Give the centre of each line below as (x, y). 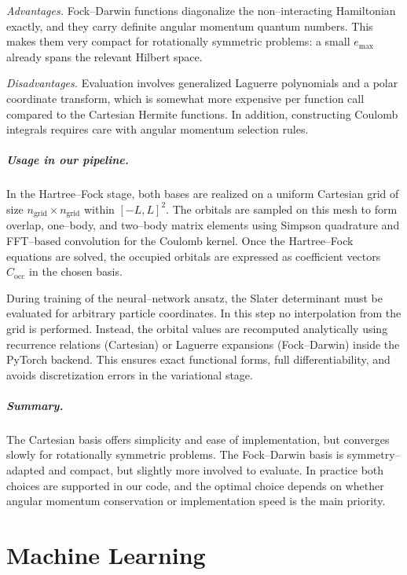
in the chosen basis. (76, 271)
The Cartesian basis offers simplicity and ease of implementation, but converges (198, 439)
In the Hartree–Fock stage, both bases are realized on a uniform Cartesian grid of (203, 194)
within (99, 209)
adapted (26, 470)
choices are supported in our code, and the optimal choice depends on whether (195, 485)
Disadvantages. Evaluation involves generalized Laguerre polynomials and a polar (202, 83)
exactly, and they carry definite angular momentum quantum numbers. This (190, 26)
